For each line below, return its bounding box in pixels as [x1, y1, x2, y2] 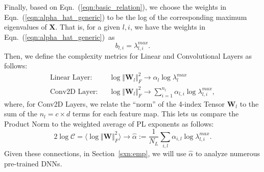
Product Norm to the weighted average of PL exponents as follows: [4, 118, 214, 129]
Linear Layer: [50, 74, 92, 82]
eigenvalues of [4, 21, 47, 32]
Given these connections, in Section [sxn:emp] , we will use [4, 148, 186, 159]
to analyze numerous [195, 148, 260, 159]
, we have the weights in [130, 21, 205, 32]
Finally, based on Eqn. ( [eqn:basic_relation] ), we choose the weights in [4, 2, 227, 12]
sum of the [4, 108, 38, 119]
